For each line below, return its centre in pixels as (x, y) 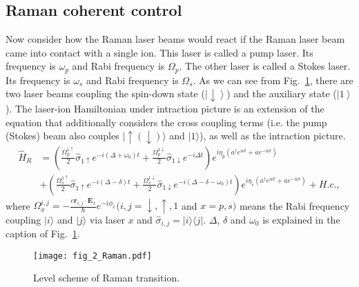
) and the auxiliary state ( (282, 93)
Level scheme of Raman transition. (107, 278)
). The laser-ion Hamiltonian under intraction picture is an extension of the (165, 108)
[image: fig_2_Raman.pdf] (93, 256)
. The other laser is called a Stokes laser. (265, 66)
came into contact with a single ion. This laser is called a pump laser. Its (159, 52)
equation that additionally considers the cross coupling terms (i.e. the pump (166, 122)
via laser (107, 219)
